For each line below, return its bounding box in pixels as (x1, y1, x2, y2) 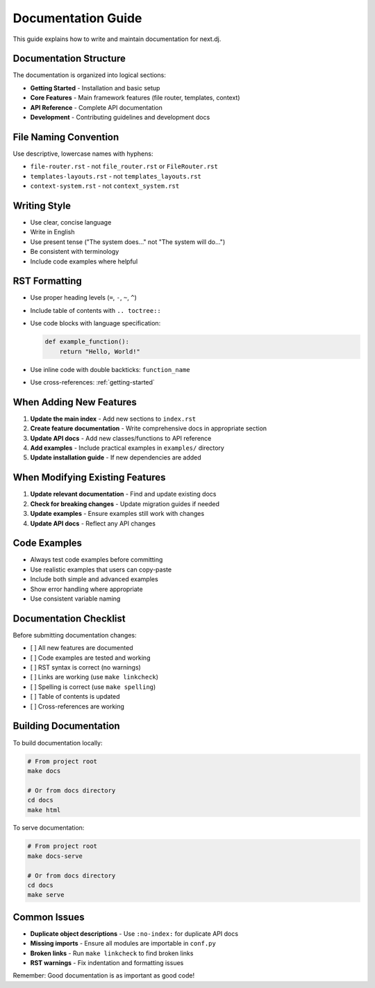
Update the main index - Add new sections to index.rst (30, 414, 197, 423)
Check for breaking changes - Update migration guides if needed (30, 499, 220, 508)
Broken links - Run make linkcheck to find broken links (30, 949, 194, 957)
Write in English (30, 228, 75, 236)
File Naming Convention (12, 131, 119, 143)
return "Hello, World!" (59, 348, 140, 355)
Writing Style (12, 200, 71, 211)
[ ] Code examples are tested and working (30, 654, 151, 662)
